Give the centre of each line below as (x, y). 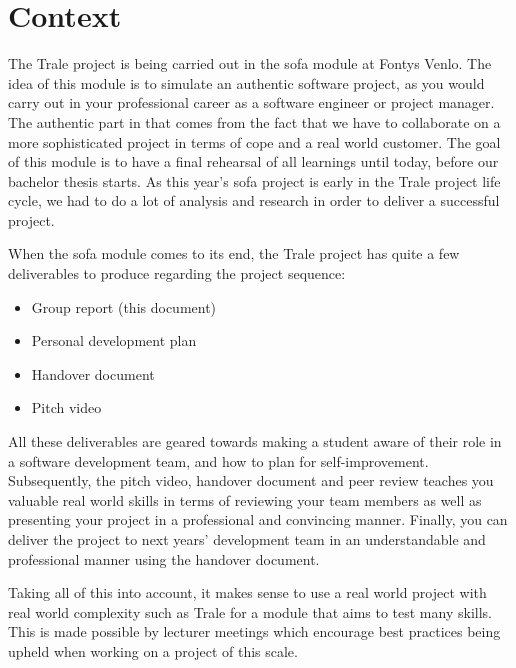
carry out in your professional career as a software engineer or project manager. (251, 102)
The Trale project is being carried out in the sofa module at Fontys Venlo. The (250, 63)
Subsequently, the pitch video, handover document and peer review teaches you (251, 480)
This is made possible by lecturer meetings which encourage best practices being (254, 631)
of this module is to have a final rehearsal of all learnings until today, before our (253, 161)
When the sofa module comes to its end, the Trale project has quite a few (234, 253)
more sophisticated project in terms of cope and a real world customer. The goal (254, 141)
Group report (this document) (124, 306)
